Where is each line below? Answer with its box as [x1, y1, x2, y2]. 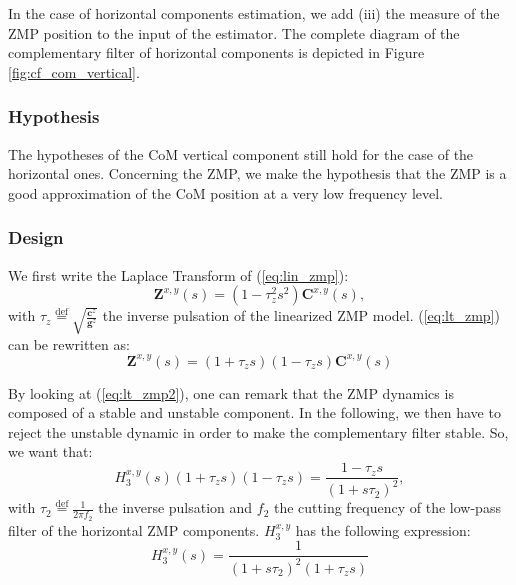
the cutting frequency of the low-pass [274, 497, 501, 518]
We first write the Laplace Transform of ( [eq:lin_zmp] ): [8, 264, 349, 285]
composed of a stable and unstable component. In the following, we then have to [8, 402, 501, 423]
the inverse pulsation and [98, 497, 253, 518]
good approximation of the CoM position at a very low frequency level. [8, 182, 443, 203]
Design [8, 225, 64, 250]
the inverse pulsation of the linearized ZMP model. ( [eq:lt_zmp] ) [102, 305, 500, 326]
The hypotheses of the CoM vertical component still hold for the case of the [8, 143, 474, 164]
